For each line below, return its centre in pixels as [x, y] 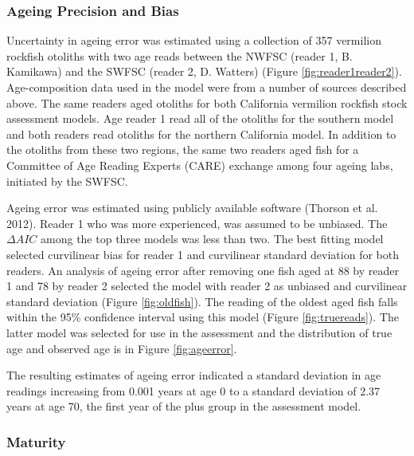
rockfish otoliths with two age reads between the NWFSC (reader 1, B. [180, 55]
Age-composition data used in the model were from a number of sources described [207, 87]
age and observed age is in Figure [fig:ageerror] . [122, 348]
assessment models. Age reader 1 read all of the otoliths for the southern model [200, 118]
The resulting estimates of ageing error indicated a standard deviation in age [194, 375]
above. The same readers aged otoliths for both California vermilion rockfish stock [207, 102]
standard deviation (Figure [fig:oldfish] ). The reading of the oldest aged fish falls [202, 301]
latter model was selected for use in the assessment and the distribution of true [199, 332]
